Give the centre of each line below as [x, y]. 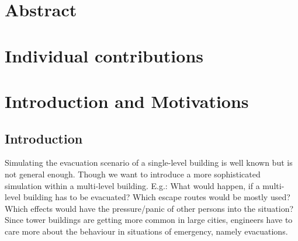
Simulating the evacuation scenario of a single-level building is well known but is [149, 163]
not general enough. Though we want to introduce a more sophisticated [133, 174]
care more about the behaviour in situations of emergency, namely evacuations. [146, 231]
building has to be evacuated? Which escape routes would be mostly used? [157, 197]
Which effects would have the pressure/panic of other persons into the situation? [149, 208]
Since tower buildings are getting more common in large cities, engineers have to [149, 220]
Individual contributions [104, 55]
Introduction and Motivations [127, 101]
